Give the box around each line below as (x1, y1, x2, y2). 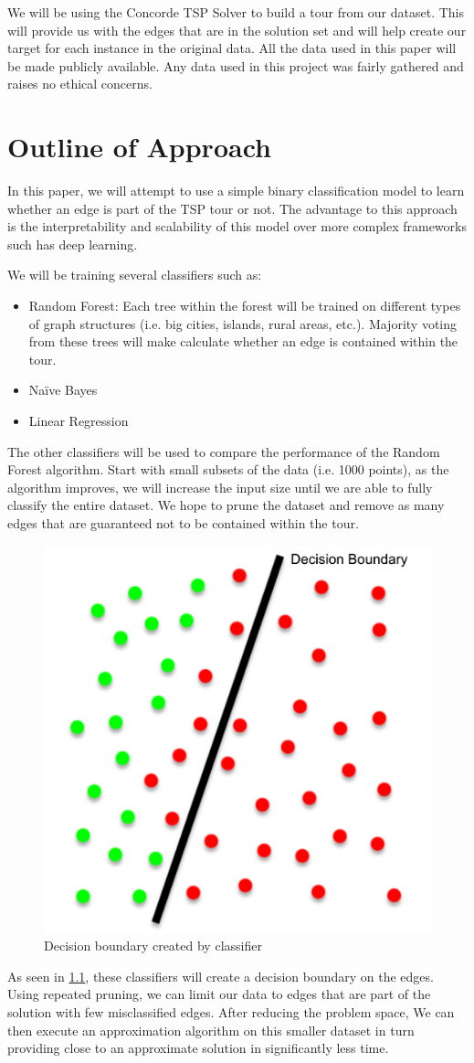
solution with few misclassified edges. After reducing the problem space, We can (7, 1002, 455, 1021)
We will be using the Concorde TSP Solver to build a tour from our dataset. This (7, 3, 464, 21)
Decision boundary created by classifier (44, 936, 262, 955)
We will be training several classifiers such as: (7, 265, 262, 284)
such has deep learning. (7, 234, 138, 253)
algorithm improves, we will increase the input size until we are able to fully (7, 477, 433, 496)
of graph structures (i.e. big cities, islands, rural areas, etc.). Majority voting (28, 314, 458, 333)
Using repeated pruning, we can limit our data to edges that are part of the (7, 984, 431, 1004)
